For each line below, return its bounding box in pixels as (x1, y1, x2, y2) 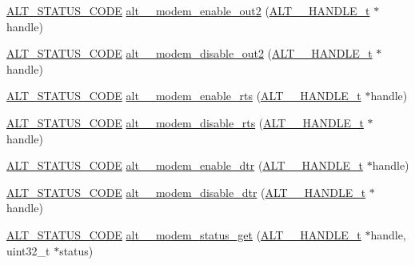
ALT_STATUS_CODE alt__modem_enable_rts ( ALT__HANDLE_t (6, 87, 361, 104)
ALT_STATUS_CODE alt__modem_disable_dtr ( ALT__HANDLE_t (6, 183, 366, 200)
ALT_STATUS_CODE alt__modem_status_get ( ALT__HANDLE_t (6, 226, 361, 243)
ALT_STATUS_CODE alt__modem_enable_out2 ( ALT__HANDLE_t (6, 2, 370, 18)
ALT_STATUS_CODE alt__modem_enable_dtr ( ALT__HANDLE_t (6, 157, 363, 174)
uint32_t (6, 242, 50, 259)
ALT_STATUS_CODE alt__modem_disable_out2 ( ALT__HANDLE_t (6, 45, 373, 62)
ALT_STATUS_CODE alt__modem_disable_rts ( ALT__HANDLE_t (6, 114, 364, 130)
